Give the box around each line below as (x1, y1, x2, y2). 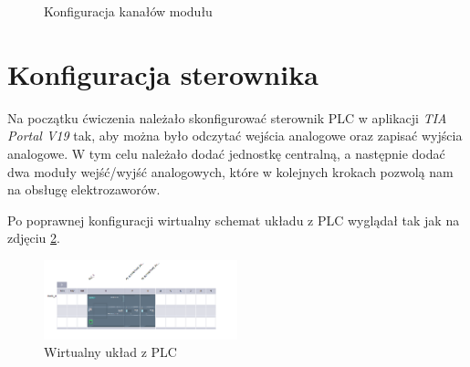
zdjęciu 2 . (7, 228, 60, 247)
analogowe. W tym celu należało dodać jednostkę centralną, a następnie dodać (7, 143, 445, 163)
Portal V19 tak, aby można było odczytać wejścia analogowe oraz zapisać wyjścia (7, 126, 463, 145)
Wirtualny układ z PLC (44, 342, 177, 362)
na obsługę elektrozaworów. (7, 180, 161, 199)
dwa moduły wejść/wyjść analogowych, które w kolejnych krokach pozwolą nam (7, 162, 454, 181)
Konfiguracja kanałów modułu (44, 2, 213, 20)
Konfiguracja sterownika (7, 55, 319, 92)
